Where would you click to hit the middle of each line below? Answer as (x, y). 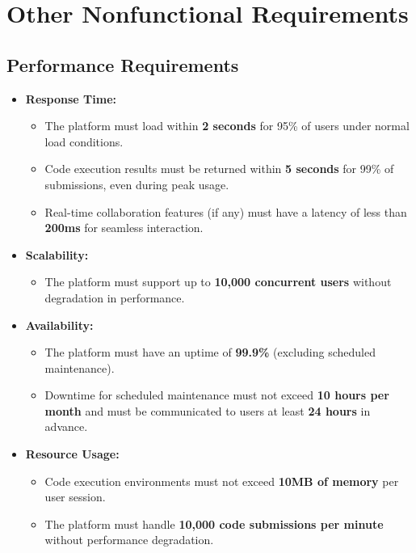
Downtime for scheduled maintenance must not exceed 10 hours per (217, 395)
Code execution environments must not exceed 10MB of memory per (222, 481)
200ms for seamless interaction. (124, 228)
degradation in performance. (115, 297)
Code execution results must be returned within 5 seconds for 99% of (219, 169)
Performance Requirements (123, 64)
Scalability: (57, 254)
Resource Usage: (72, 454)
